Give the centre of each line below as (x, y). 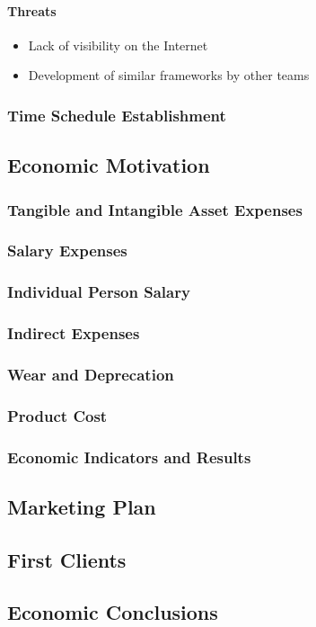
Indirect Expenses (74, 333)
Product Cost (57, 415)
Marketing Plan (82, 506)
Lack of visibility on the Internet (118, 45)
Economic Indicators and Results (129, 457)
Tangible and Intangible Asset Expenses (155, 209)
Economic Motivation (109, 165)
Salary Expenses (67, 251)
